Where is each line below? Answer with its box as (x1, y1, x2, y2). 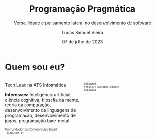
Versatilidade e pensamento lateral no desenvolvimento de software (14, 20, 151, 26)
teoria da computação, (5, 102, 51, 108)
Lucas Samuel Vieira (61, 29, 104, 35)
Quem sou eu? (5, 61, 65, 72)
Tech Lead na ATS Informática (5, 82, 66, 88)
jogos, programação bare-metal (5, 117, 70, 124)
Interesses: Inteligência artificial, (5, 91, 72, 97)
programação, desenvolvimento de (5, 112, 76, 118)
